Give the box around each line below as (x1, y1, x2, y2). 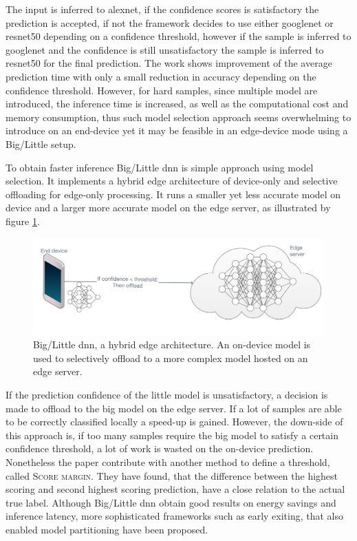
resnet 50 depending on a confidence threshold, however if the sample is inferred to (6, 29, 351, 43)
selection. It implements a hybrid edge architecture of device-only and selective (6, 173, 338, 188)
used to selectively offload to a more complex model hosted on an (33, 350, 308, 365)
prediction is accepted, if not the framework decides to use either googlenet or (6, 15, 334, 30)
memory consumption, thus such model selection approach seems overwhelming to (6, 109, 351, 124)
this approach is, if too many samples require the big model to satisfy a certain (6, 427, 338, 442)
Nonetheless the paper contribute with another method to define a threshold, (6, 455, 330, 469)
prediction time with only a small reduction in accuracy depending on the (6, 69, 316, 83)
